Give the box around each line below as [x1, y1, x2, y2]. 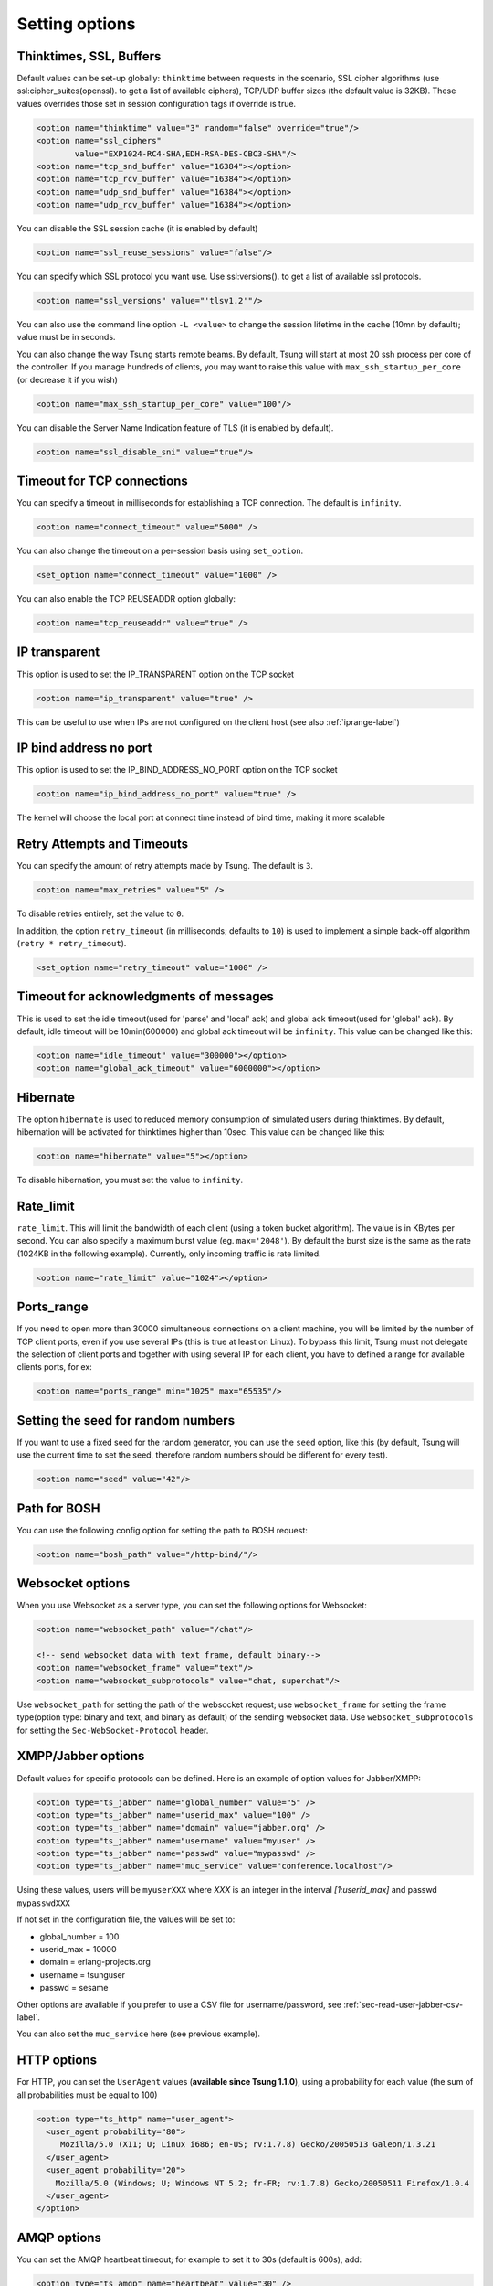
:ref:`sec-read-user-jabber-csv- [343, 1999, 464, 2010]
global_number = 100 [39, 1930, 120, 1942]
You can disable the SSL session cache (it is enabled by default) [16, 223, 258, 234]
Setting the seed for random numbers [16, 1413, 236, 1428]
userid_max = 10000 [39, 1944, 117, 1955]
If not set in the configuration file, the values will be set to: [16, 1914, 236, 1925]
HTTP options [16, 2053, 98, 2068]
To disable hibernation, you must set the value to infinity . [16, 1175, 244, 1186]
